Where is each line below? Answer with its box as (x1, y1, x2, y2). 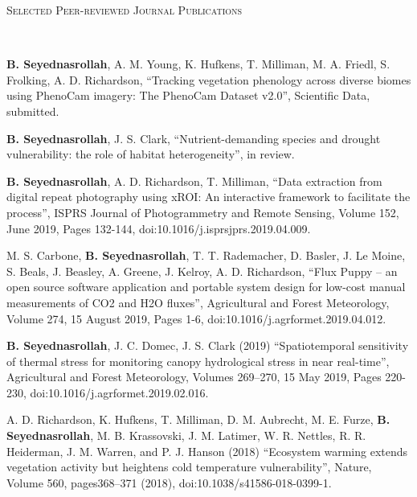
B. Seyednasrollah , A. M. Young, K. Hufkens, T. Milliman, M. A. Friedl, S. (6, 55, 390, 72)
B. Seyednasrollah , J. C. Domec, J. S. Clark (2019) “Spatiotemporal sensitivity (6, 337, 409, 354)
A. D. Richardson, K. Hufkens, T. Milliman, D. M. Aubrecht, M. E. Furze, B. (6, 411, 390, 428)
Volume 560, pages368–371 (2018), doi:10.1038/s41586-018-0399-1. (6, 474, 332, 491)
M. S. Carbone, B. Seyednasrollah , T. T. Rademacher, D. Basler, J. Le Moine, (6, 247, 406, 264)
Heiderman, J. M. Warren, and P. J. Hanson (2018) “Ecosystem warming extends (6, 442, 408, 459)
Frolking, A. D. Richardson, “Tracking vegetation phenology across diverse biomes (6, 71, 411, 88)
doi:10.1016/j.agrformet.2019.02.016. (30, 384, 209, 400)
